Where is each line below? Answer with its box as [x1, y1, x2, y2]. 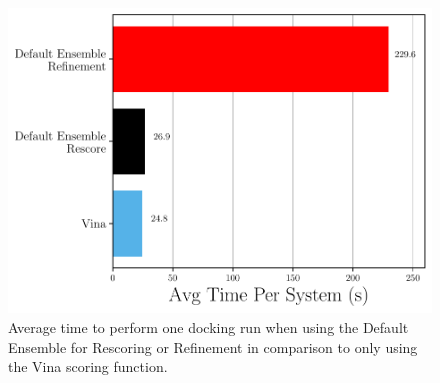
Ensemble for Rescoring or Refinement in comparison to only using [8, 336, 418, 357]
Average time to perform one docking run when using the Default [8, 316, 409, 337]
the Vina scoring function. [8, 356, 168, 377]
